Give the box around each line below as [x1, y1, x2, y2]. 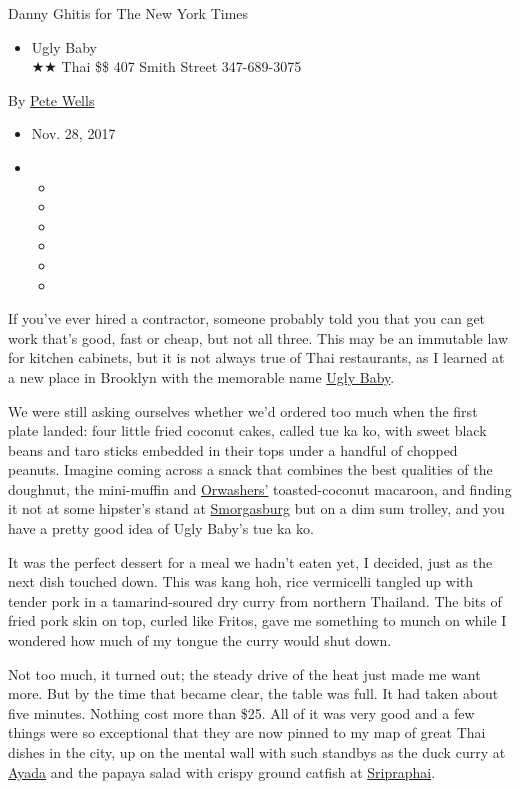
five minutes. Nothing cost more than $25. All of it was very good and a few [8, 702, 475, 723]
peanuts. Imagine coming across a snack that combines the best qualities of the [8, 459, 493, 480]
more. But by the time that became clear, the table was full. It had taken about [8, 683, 499, 704]
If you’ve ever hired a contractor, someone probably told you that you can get [8, 308, 486, 329]
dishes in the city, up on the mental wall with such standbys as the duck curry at [8, 742, 506, 762]
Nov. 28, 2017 [31, 123, 116, 144]
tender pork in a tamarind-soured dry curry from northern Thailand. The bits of [8, 590, 502, 611]
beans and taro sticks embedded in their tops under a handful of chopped [8, 439, 458, 460]
